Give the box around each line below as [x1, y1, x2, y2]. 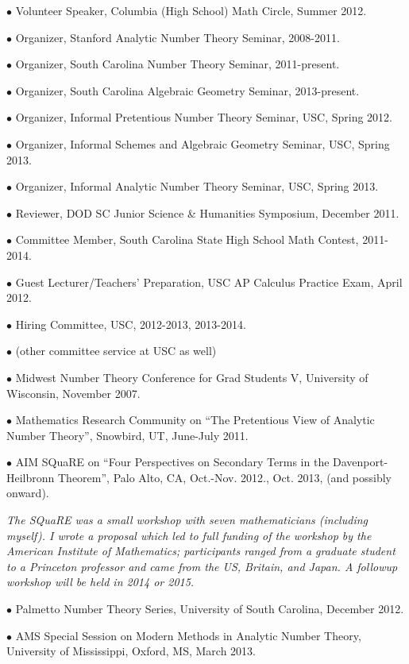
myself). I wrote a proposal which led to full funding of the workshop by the [6, 527, 372, 543]
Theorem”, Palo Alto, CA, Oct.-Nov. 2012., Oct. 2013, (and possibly [58, 469, 392, 485]
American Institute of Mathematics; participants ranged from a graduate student [6, 542, 395, 559]
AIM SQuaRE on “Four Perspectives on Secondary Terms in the [15, 454, 330, 470]
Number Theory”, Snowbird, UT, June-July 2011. [6, 427, 249, 443]
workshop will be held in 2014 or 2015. [6, 573, 195, 590]
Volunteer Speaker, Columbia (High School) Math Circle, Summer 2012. [15, 2, 367, 18]
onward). [6, 484, 49, 501]
